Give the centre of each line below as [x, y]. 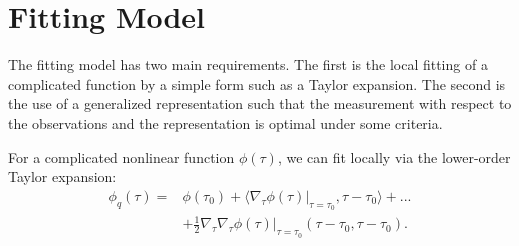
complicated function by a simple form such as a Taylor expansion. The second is [257, 83]
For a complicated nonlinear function [121, 156]
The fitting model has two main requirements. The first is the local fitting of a [248, 64]
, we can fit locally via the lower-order [394, 156]
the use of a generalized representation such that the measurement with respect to [260, 103]
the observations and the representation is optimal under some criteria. [225, 122]
